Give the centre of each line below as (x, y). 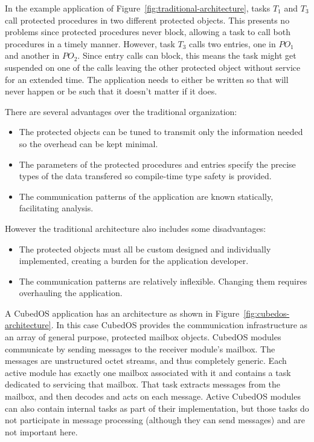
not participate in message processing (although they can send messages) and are (155, 420)
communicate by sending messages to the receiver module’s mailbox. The (140, 348)
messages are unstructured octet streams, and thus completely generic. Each (146, 361)
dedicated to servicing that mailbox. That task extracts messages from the (143, 384)
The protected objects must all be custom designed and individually (145, 249)
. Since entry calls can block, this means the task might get (187, 55)
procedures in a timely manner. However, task (90, 43)
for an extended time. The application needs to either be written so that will (147, 79)
